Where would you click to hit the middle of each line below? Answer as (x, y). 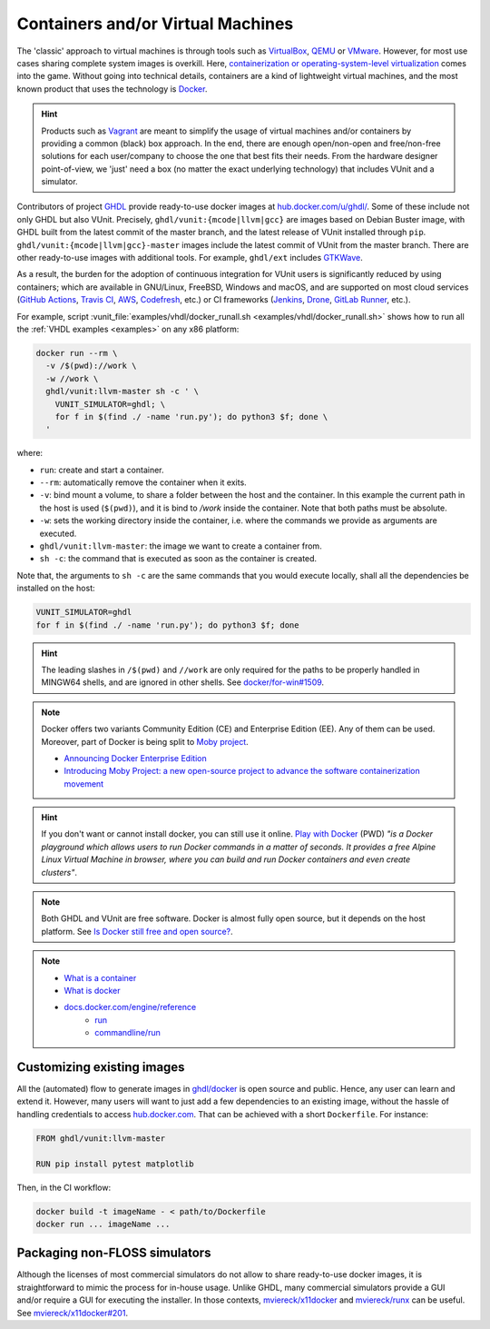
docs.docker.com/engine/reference (130, 1007)
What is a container (100, 977)
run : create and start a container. (102, 470)
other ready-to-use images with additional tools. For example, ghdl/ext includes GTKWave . (190, 258)
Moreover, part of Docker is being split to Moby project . (145, 741)
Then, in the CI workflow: (64, 1187)
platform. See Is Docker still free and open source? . (137, 931)
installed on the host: (56, 588)
